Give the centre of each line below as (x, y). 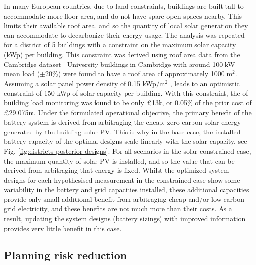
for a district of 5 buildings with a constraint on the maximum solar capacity (120, 45)
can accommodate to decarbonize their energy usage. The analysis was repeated (124, 35)
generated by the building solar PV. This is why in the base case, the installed (122, 131)
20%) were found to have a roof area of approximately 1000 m (139, 74)
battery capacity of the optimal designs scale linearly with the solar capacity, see (126, 141)
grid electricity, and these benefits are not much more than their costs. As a (118, 209)
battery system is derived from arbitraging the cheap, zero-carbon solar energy (123, 122)
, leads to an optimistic (205, 83)
